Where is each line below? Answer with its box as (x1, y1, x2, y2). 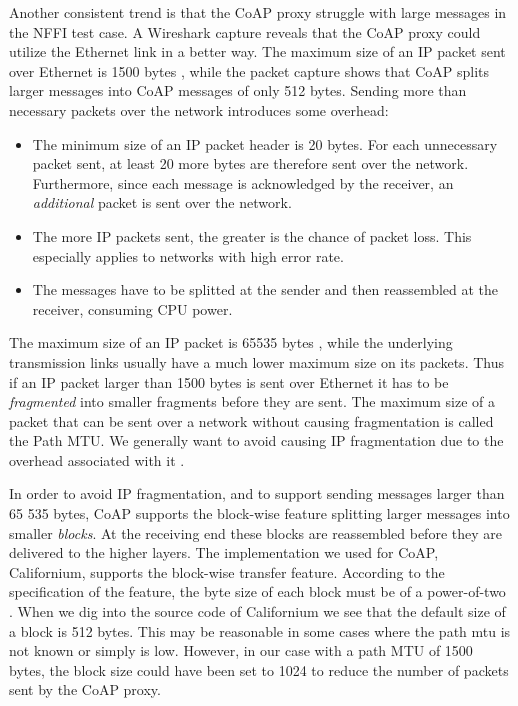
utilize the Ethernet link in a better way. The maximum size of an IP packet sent (9, 41, 506, 62)
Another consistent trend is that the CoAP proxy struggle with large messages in (9, 2, 507, 22)
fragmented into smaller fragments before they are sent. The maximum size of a (9, 391, 495, 412)
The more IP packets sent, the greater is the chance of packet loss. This (32, 225, 472, 246)
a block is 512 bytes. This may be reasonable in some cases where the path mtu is (9, 620, 511, 641)
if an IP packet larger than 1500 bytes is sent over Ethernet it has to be (9, 371, 449, 392)
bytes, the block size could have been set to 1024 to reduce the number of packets (9, 659, 509, 680)
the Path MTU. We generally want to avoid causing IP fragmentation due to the (9, 430, 504, 451)
